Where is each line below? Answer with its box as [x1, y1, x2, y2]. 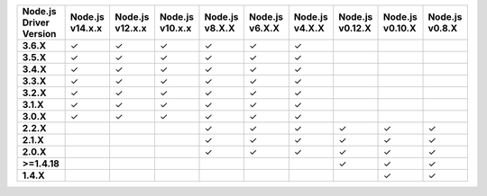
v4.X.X [293, 22, 325, 34]
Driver [22, 16, 50, 29]
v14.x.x [69, 22, 103, 34]
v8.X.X [204, 22, 235, 34]
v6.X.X [249, 22, 280, 34]
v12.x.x [115, 22, 147, 34]
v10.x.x [159, 22, 192, 34]
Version [22, 28, 57, 40]
